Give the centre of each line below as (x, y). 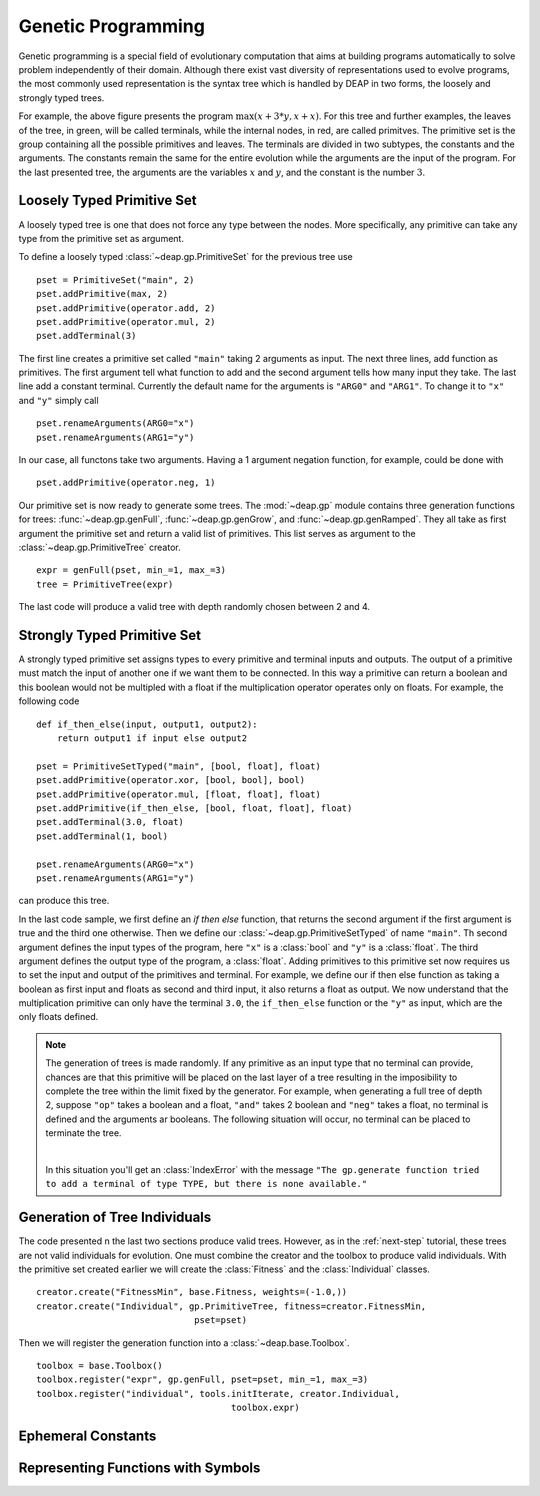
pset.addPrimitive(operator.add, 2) (126, 308)
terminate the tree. (83, 1133)
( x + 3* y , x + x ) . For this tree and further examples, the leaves (382, 116)
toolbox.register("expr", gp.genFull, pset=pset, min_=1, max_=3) (202, 1379)
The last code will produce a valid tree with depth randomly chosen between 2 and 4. (194, 607)
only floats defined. (58, 1017)
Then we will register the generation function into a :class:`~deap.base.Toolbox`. (184, 1342)
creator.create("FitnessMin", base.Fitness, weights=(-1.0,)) (192, 1292)
